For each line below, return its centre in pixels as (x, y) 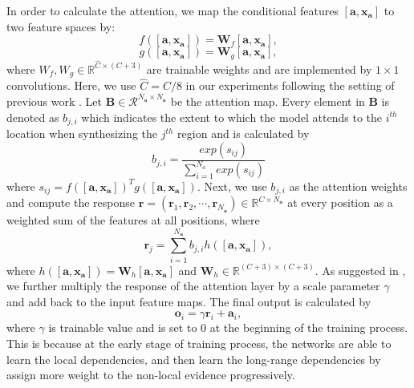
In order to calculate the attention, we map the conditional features (172, 10)
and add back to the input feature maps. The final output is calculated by (189, 301)
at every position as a (340, 202)
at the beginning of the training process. (309, 327)
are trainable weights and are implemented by (259, 69)
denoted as (33, 117)
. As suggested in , (360, 270)
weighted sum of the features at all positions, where (133, 220)
